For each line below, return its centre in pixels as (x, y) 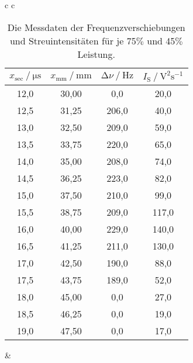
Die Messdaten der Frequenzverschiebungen (96, 27)
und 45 (161, 40)
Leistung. (96, 54)
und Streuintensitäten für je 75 (73, 40)
